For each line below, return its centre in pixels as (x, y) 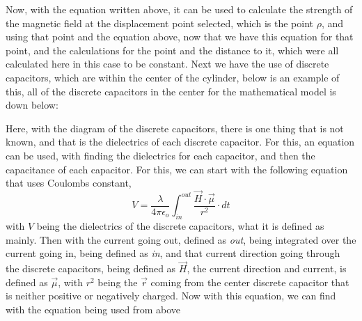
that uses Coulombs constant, (69, 183)
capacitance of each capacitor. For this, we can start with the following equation (177, 169)
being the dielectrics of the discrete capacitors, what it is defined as (180, 226)
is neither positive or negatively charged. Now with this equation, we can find (171, 296)
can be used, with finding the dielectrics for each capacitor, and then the (160, 155)
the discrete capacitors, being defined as (91, 268)
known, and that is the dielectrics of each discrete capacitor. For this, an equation (180, 142)
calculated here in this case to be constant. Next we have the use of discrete (167, 64)
